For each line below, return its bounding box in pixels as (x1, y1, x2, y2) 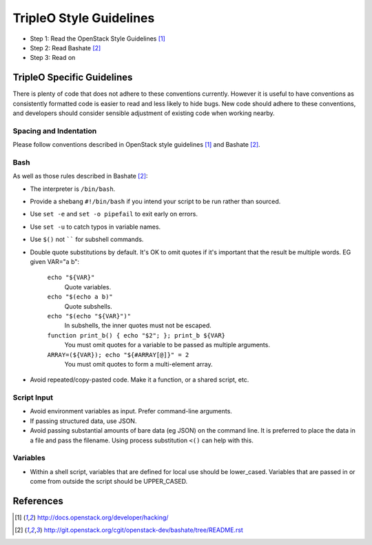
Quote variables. (64, 282, 112, 291)
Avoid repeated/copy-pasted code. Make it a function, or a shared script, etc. (30, 376, 249, 384)
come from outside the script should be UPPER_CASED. (30, 477, 188, 486)
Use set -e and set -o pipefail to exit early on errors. (30, 210, 198, 218)
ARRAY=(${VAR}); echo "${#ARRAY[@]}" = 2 (47, 351, 189, 358)
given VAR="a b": (30, 258, 79, 266)
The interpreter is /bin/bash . (30, 185, 116, 193)
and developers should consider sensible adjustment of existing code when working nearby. (12, 109, 275, 117)
